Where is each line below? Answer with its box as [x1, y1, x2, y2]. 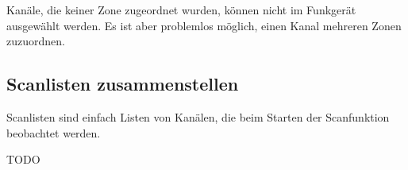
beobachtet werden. [6, 124, 101, 141]
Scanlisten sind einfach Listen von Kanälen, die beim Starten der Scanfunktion [6, 108, 390, 125]
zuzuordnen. [6, 33, 65, 49]
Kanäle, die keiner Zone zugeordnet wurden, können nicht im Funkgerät [6, 2, 356, 17]
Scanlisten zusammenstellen [6, 71, 239, 96]
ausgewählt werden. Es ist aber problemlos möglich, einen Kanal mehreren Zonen [6, 17, 402, 33]
